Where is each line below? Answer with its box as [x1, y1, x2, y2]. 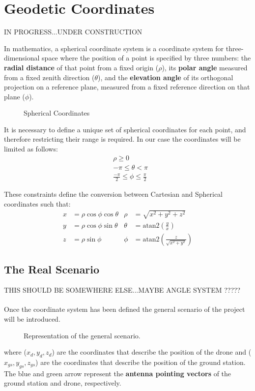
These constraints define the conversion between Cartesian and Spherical [4, 189, 223, 199]
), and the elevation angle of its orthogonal [98, 72, 233, 82]
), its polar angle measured [162, 62, 248, 72]
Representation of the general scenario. [24, 330, 141, 340]
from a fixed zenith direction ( [4, 72, 95, 82]
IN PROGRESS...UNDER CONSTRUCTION [4, 27, 142, 37]
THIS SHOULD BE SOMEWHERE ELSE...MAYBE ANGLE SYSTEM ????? [4, 285, 241, 295]
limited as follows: [4, 144, 58, 154]
